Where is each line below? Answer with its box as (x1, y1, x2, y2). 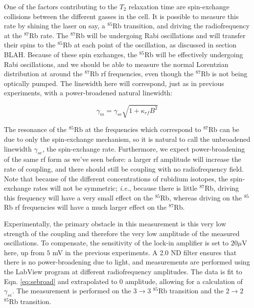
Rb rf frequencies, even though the (90, 68, 194, 79)
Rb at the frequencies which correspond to (74, 124, 201, 134)
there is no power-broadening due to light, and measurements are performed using (4, 257, 250, 267)
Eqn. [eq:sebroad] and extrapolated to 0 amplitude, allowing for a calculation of (4, 276, 243, 286)
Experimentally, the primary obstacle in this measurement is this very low (4, 219, 226, 229)
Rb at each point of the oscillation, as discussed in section (63, 40, 236, 50)
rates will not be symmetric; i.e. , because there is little (33, 183, 198, 193)
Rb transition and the (158, 286, 224, 296)
